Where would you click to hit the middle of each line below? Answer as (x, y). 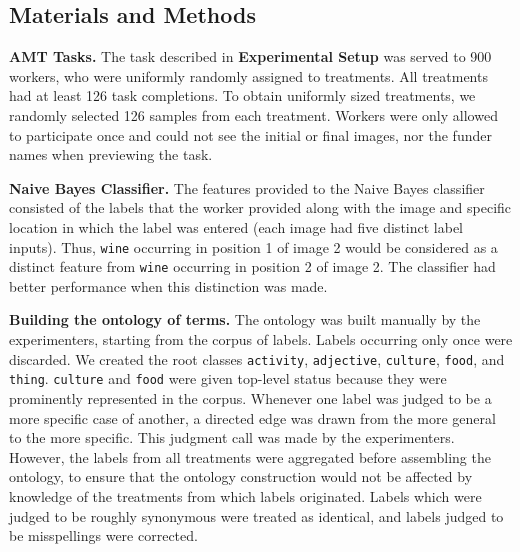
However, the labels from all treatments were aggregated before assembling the (250, 456)
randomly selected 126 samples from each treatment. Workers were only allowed (253, 114)
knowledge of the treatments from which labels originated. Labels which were (245, 495)
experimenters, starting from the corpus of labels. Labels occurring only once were (261, 339)
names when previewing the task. (111, 154)
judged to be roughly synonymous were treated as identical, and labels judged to (256, 515)
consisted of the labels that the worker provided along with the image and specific (260, 207)
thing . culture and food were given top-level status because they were (228, 378)
